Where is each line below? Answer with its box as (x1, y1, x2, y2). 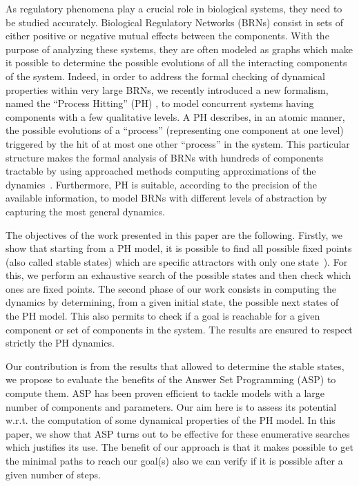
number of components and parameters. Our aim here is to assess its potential (6, 399, 337, 414)
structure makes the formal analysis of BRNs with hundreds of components (6, 150, 324, 164)
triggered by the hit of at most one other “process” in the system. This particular (6, 136, 350, 150)
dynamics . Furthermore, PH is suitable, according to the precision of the (6, 177, 317, 191)
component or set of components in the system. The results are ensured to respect (6, 322, 353, 336)
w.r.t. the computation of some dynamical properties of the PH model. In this (6, 413, 336, 427)
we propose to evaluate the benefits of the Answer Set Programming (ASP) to (6, 372, 336, 387)
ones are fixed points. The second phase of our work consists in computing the (6, 281, 336, 295)
